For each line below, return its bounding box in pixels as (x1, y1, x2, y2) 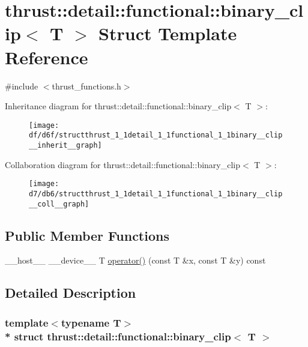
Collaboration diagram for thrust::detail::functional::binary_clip (5, 158, 241, 170)
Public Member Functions (5, 226, 169, 244)
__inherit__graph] (29, 141, 102, 149)
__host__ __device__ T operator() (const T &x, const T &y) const (5, 254, 266, 267)
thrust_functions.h (52, 79, 121, 92)
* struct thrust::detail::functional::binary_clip (5, 328, 231, 343)
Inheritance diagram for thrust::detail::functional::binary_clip (5, 100, 232, 112)
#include (5, 79, 38, 92)
